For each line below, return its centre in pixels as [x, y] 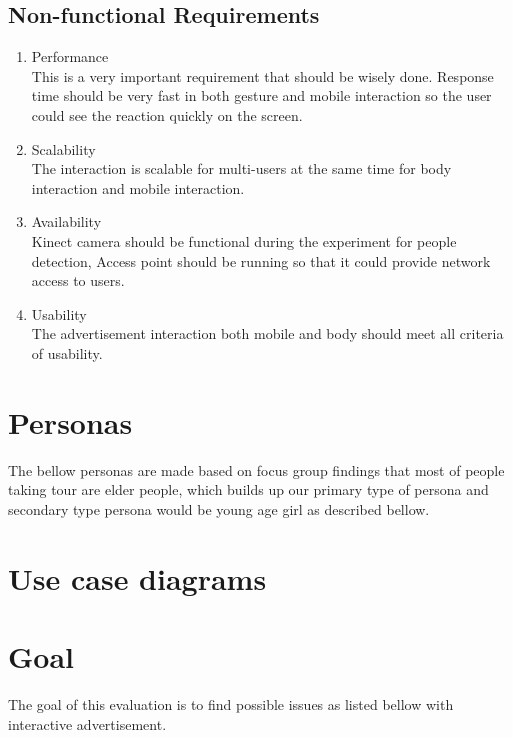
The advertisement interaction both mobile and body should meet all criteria [267, 333]
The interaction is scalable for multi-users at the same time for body [241, 168]
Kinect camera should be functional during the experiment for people [244, 240]
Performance [70, 56]
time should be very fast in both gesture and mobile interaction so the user [261, 95]
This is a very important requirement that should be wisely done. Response [262, 75]
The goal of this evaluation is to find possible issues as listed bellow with [231, 703]
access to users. [78, 280]
